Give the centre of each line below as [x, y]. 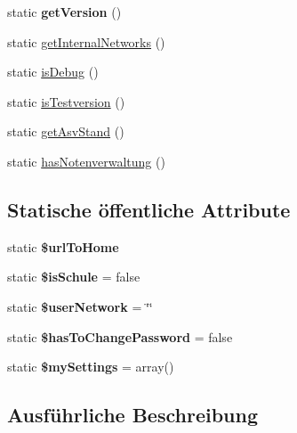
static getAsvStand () [66, 131]
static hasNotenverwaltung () [86, 161]
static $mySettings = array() [91, 367]
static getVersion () [64, 12]
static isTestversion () [66, 101]
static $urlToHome [63, 246]
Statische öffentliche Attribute [149, 209]
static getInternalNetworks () [86, 41]
